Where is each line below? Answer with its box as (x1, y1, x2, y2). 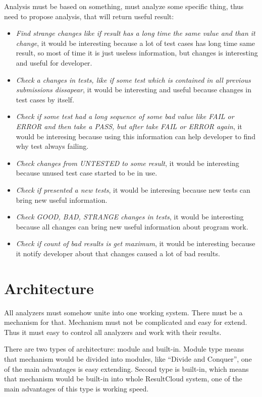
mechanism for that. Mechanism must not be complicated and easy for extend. (4, 317, 247, 327)
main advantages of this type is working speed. (4, 383, 149, 393)
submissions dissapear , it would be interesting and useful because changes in (16, 84, 252, 95)
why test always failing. (16, 141, 89, 151)
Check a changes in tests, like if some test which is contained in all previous (16, 74, 251, 85)
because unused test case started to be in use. (16, 167, 158, 178)
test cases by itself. (16, 94, 74, 104)
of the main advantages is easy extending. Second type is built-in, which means (4, 363, 249, 374)
